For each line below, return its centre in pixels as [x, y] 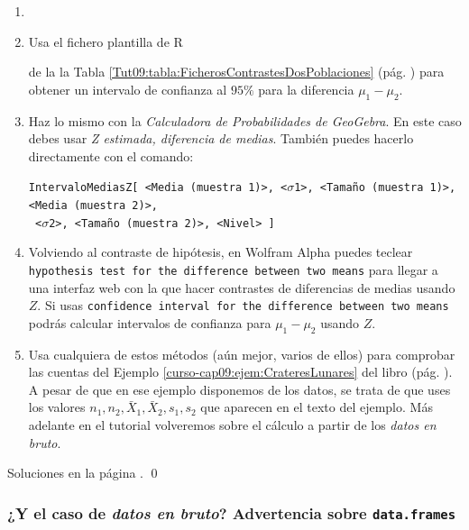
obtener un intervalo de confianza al [128, 89]
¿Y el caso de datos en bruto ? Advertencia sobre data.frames [232, 512]
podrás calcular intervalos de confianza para [150, 322]
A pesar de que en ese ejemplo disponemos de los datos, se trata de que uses [239, 389]
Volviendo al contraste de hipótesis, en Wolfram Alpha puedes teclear [221, 252]
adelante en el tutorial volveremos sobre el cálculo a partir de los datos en [232, 425]
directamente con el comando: [111, 155]
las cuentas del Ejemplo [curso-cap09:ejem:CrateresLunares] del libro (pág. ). [240, 372]
